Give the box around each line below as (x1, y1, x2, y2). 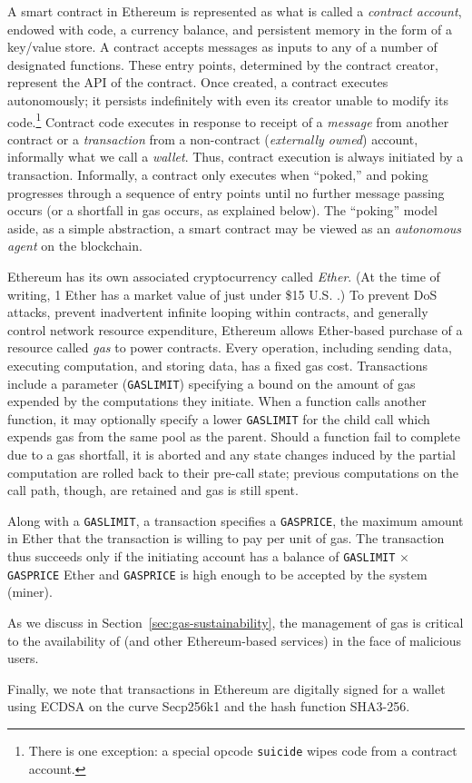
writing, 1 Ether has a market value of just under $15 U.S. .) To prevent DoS (7, 284, 438, 303)
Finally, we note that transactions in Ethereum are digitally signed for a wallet (7, 679, 446, 698)
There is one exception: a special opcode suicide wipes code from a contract (28, 740, 457, 759)
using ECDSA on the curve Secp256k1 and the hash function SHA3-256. (7, 697, 410, 716)
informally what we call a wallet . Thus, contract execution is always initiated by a (7, 147, 464, 166)
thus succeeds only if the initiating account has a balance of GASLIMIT (7, 547, 396, 566)
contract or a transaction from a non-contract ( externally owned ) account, (7, 129, 418, 148)
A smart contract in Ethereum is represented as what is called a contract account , (7, 2, 462, 20)
